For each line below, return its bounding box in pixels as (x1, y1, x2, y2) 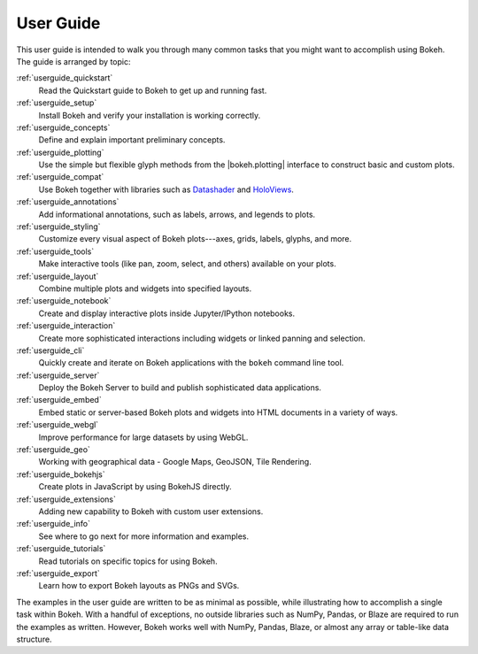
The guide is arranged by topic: (16, 56, 132, 66)
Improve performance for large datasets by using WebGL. (38, 432, 249, 442)
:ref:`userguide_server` (16, 370, 100, 381)
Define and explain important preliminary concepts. (38, 135, 226, 145)
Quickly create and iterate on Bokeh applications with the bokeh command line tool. (38, 358, 344, 368)
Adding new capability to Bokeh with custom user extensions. (38, 506, 264, 517)
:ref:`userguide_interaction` (16, 320, 116, 331)
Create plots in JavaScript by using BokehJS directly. (38, 481, 232, 492)
